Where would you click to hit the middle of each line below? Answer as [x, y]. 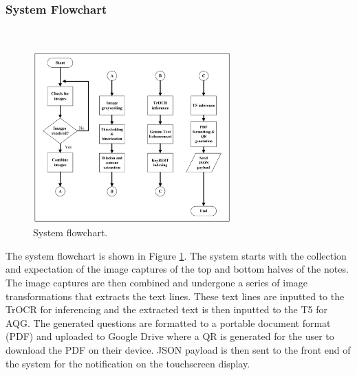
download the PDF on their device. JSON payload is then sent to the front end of [178, 349]
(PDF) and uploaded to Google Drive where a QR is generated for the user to [170, 336]
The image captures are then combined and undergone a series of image [157, 282]
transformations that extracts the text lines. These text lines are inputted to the [175, 296]
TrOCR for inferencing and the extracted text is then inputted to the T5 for [166, 309]
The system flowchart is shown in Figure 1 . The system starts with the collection [176, 255]
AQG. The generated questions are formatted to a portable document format [168, 322]
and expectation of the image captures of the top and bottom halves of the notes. [177, 269]
